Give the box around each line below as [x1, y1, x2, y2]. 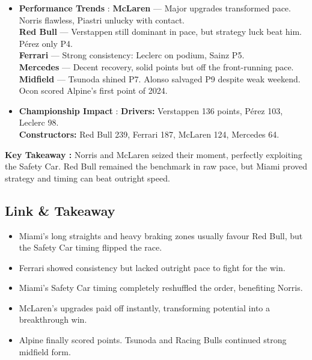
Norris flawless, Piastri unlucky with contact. [19, 13, 185, 26]
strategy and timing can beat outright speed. [5, 171, 170, 184]
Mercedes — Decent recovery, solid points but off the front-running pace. [19, 60, 294, 73]
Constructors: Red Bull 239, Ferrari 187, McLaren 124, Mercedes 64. [19, 127, 280, 140]
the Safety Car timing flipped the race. [19, 241, 162, 254]
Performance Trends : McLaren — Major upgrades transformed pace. [19, 2, 291, 14]
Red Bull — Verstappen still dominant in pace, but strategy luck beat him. [19, 25, 302, 38]
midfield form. [19, 345, 71, 358]
